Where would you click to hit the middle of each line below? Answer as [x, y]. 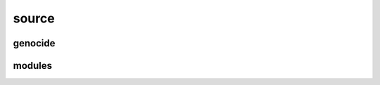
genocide [34, 43]
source [34, 18]
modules [33, 66]
